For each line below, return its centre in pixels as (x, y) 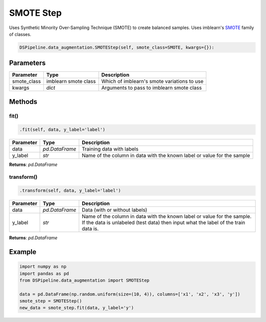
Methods (23, 102)
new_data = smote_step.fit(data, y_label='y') (77, 308)
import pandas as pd (44, 274)
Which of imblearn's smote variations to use (152, 81)
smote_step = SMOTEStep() (51, 301)
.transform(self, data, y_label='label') (70, 191)
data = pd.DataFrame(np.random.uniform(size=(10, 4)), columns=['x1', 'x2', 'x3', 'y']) (130, 294)
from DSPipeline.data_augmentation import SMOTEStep (84, 280)
